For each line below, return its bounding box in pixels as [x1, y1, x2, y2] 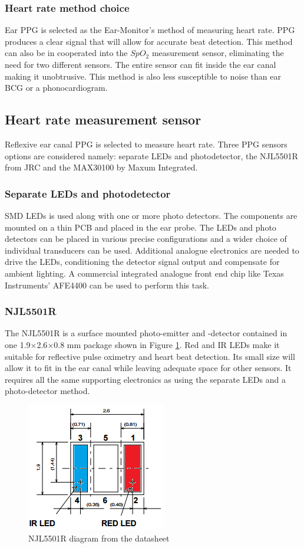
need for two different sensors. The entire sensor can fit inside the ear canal [5, 58, 276, 70]
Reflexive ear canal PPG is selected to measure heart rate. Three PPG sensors [5, 137, 288, 150]
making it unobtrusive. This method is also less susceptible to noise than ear [5, 70, 281, 82]
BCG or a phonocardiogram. [5, 81, 108, 94]
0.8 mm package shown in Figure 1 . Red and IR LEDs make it [54, 338, 280, 350]
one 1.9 [5, 338, 31, 350]
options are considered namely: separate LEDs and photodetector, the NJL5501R [5, 149, 298, 162]
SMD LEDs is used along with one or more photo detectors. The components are [5, 209, 298, 221]
